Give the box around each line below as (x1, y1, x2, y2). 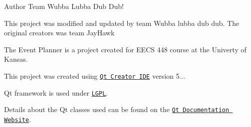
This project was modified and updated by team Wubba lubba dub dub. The (4, 17, 240, 28)
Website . (4, 114, 31, 124)
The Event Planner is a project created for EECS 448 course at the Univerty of (4, 44, 247, 54)
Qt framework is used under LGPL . (4, 87, 108, 98)
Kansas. (4, 54, 28, 64)
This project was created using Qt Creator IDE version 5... (4, 70, 186, 81)
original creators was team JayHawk (4, 27, 115, 38)
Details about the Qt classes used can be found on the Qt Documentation (4, 104, 230, 115)
